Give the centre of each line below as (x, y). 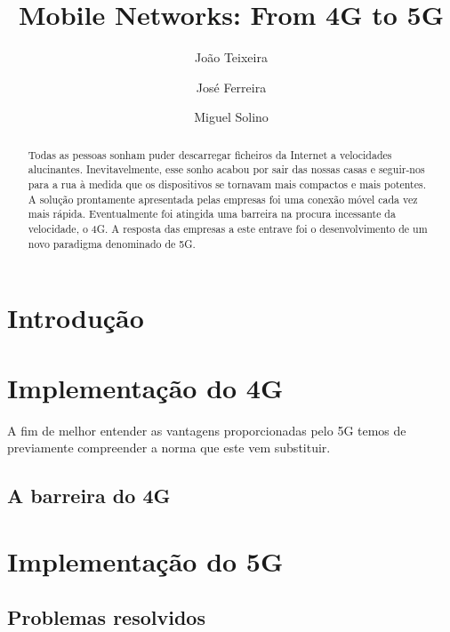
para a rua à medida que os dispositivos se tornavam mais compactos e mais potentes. (227, 184)
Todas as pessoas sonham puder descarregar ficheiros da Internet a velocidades (210, 154)
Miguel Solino (231, 117)
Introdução (76, 318)
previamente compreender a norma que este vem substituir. (169, 448)
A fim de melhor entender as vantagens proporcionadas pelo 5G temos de (207, 430)
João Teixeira (231, 57)
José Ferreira (231, 87)
